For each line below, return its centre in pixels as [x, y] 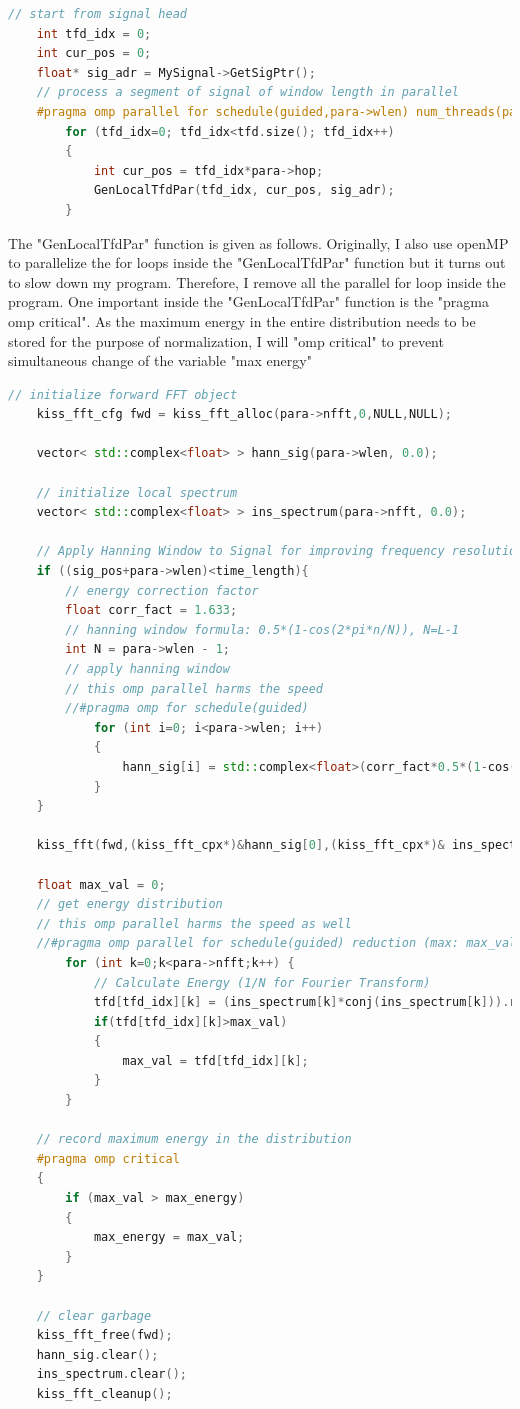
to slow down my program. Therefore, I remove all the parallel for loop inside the [257, 281]
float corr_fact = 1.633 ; [151, 610]
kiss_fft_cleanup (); [104, 1393]
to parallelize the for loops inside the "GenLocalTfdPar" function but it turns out [257, 262]
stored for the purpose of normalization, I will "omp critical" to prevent [226, 340]
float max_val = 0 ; [101, 884]
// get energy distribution [129, 904]
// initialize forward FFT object [123, 394]
